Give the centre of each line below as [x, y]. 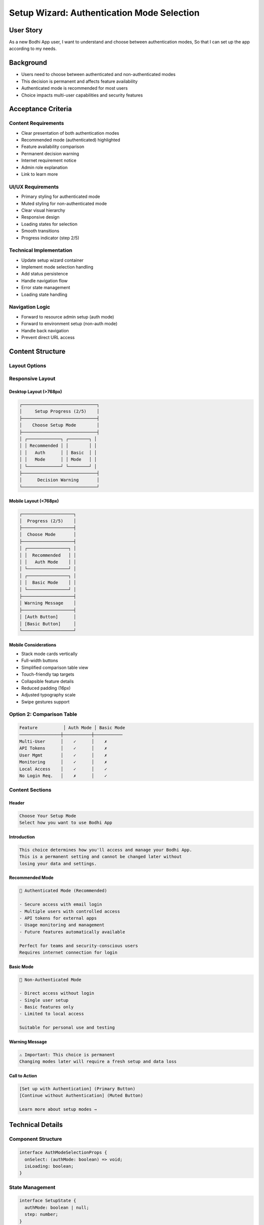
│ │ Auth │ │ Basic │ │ [58, 453]
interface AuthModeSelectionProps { [63, 1152]
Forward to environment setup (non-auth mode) [69, 324]
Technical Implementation [41, 250]
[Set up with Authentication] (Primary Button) [77, 1089]
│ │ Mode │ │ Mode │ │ [58, 460]
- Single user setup [44, 1000]
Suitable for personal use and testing [67, 1028]
